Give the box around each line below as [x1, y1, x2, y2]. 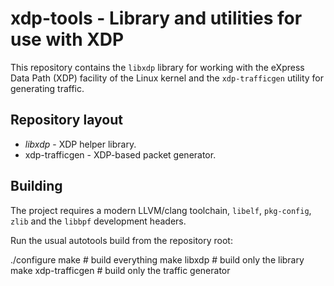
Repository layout [10, 112, 123, 129]
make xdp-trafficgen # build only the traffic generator [10, 264, 231, 276]
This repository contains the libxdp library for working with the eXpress [10, 61, 305, 73]
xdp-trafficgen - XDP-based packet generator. [24, 148, 217, 161]
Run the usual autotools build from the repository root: [10, 234, 233, 246]
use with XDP [10, 28, 125, 51]
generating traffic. [10, 82, 85, 94]
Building [10, 178, 63, 195]
